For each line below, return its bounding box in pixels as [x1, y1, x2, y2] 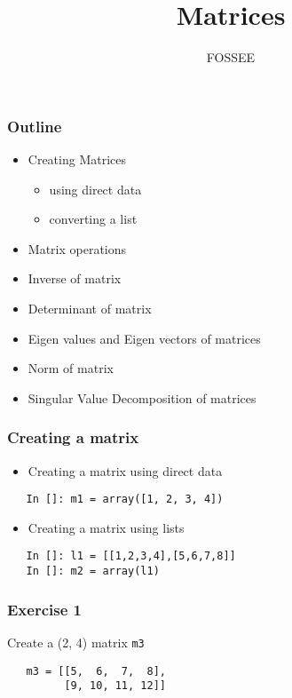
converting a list [49, 210, 138, 228]
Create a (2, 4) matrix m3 [7, 632, 145, 651]
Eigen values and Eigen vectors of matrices [28, 329, 261, 347]
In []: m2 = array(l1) [26, 565, 160, 578]
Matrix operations [28, 239, 127, 258]
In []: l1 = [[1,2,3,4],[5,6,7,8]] [26, 550, 236, 563]
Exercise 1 [7, 598, 82, 620]
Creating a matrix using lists [28, 518, 185, 536]
